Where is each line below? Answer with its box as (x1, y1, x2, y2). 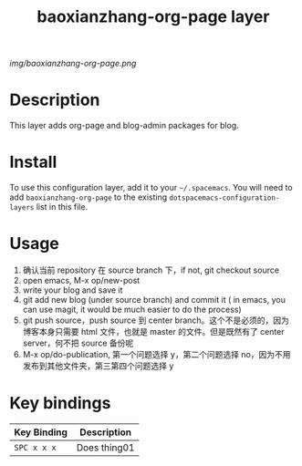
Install (9, 152, 57, 172)
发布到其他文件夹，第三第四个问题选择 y (22, 360, 174, 371)
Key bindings (9, 393, 111, 414)
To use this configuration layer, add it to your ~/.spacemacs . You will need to (9, 182, 294, 193)
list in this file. (36, 202, 89, 212)
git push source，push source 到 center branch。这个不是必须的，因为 (22, 315, 290, 326)
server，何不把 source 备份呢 (22, 337, 134, 348)
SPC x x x (14, 442, 57, 452)
